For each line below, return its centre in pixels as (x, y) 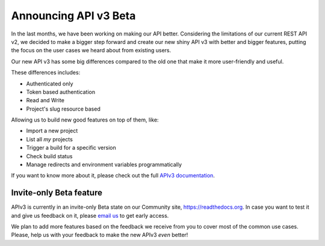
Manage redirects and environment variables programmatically (104, 165)
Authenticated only (50, 84)
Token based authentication (61, 92)
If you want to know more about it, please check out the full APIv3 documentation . (113, 176)
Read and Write (45, 100)
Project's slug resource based (63, 109)
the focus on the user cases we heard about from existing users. (91, 51)
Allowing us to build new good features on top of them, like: (85, 120)
